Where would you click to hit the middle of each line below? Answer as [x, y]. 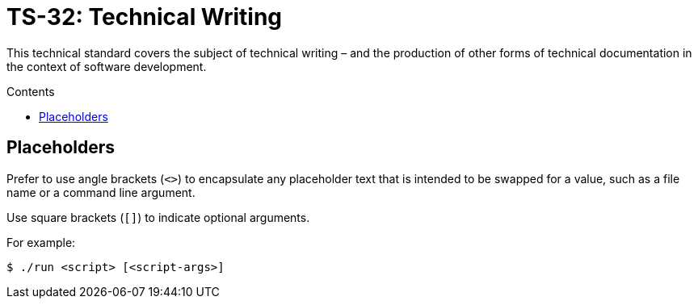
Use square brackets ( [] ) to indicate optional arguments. [158, 217]
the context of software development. [107, 66]
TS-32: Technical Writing [145, 17]
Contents [31, 91]
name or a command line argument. [101, 192]
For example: [41, 242]
